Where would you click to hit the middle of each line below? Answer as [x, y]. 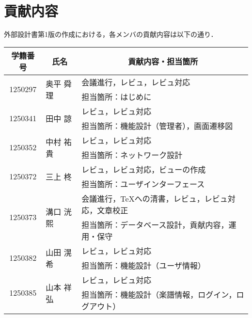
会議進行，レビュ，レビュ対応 [136, 82]
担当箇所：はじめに [117, 96]
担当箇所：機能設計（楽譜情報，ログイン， [159, 294]
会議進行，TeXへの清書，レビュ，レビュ [155, 198]
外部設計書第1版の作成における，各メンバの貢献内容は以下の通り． [111, 34]
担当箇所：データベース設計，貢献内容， [155, 224]
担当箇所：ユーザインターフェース [143, 184]
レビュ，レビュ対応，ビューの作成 [144, 169]
